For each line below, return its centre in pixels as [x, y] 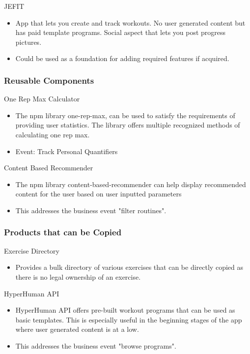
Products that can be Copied [63, 232]
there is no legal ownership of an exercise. [78, 276]
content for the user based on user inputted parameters [98, 194]
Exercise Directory [32, 250]
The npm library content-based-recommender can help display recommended [131, 184]
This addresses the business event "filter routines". [91, 210]
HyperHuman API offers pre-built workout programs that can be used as [125, 310]
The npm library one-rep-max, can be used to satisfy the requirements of [125, 115]
